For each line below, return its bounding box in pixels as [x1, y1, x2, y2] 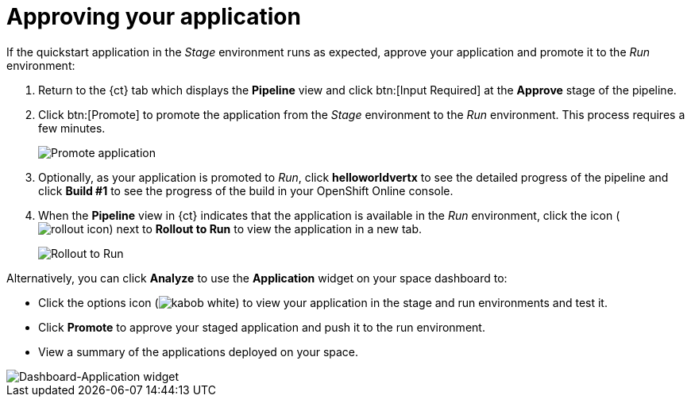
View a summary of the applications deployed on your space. [38, 344, 359, 359]
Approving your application [6, 3, 301, 30]
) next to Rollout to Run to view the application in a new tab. [109, 221, 422, 236]
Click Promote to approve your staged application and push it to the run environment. [38, 320, 485, 334]
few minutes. [38, 121, 106, 135]
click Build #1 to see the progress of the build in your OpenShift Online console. [38, 183, 454, 198]
